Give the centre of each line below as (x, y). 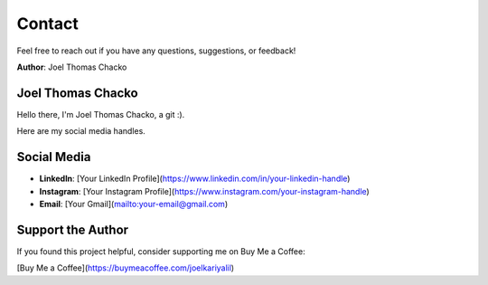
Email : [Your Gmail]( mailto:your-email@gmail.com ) (134, 204)
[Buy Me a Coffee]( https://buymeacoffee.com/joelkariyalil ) (126, 268)
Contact (47, 24)
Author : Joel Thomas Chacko (72, 67)
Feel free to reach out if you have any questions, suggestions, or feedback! (156, 51)
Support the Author (73, 229)
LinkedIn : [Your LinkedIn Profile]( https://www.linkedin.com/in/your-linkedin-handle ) (195, 179)
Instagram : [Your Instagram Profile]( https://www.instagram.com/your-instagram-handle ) (204, 191)
